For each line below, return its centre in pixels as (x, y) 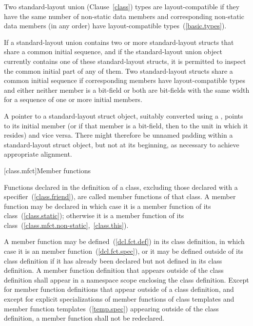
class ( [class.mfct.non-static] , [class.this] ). (66, 225)
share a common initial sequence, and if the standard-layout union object (113, 51)
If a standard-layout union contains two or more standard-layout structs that (119, 42)
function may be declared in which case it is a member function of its (107, 206)
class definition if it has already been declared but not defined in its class (113, 260)
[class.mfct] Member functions (48, 170)
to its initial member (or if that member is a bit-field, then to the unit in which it (126, 125)
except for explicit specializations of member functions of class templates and (119, 299)
